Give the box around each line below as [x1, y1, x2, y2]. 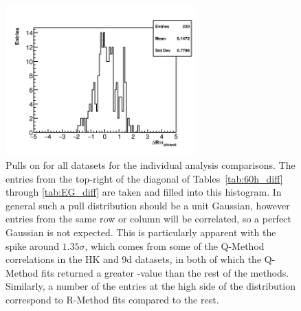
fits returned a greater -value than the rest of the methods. [41, 265, 289, 279]
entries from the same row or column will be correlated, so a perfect [5, 211, 291, 226]
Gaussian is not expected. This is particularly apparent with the [5, 225, 276, 239]
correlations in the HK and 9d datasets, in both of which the [5, 252, 262, 266]
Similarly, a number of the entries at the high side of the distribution [5, 279, 296, 293]
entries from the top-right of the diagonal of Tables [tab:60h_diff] [5, 171, 283, 185]
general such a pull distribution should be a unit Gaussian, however [5, 198, 290, 212]
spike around [5, 238, 59, 253]
